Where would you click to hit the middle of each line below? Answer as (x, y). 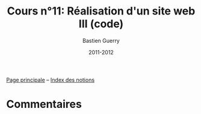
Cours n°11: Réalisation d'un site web (101, 11)
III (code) (101, 24)
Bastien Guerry (101, 40)
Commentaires (44, 104)
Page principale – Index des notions (51, 80)
